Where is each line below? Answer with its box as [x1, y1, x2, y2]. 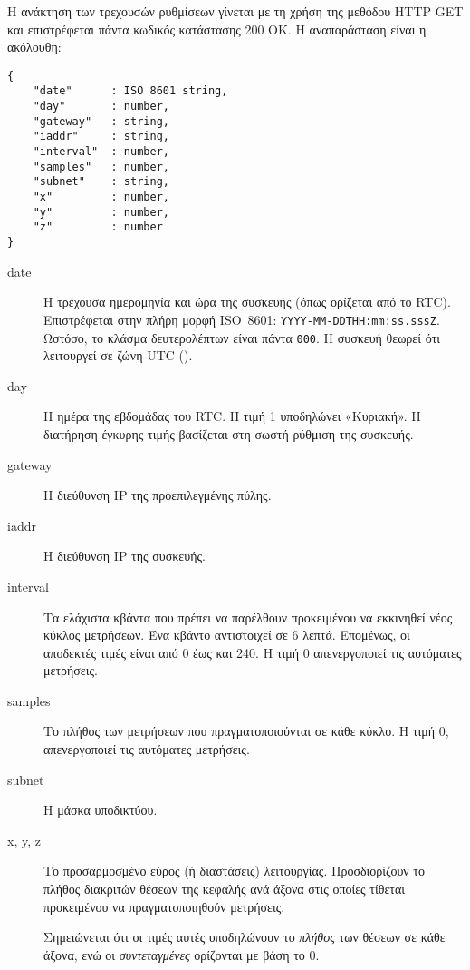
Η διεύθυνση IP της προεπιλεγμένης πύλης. [43, 485, 272, 505]
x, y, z [7, 830, 41, 849]
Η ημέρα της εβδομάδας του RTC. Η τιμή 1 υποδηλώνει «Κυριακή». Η [43, 407, 421, 426]
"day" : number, [33, 100, 169, 113]
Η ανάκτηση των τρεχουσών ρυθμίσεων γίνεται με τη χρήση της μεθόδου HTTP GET [7, 2, 464, 20]
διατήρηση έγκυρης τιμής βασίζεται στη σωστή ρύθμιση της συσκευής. [43, 424, 414, 443]
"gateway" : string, [33, 114, 169, 128]
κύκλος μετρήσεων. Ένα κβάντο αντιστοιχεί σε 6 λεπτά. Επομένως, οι [43, 625, 410, 644]
